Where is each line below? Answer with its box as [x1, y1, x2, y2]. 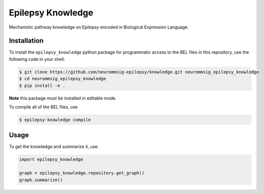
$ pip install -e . [19, 83, 65, 88]
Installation [9, 37, 44, 45]
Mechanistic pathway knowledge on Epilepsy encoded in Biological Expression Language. [9, 24, 189, 30]
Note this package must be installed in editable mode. [9, 95, 117, 101]
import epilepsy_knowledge [19, 157, 83, 162]
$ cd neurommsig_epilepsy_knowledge [19, 76, 107, 82]
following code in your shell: [9, 56, 65, 62]
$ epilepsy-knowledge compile [19, 117, 91, 122]
